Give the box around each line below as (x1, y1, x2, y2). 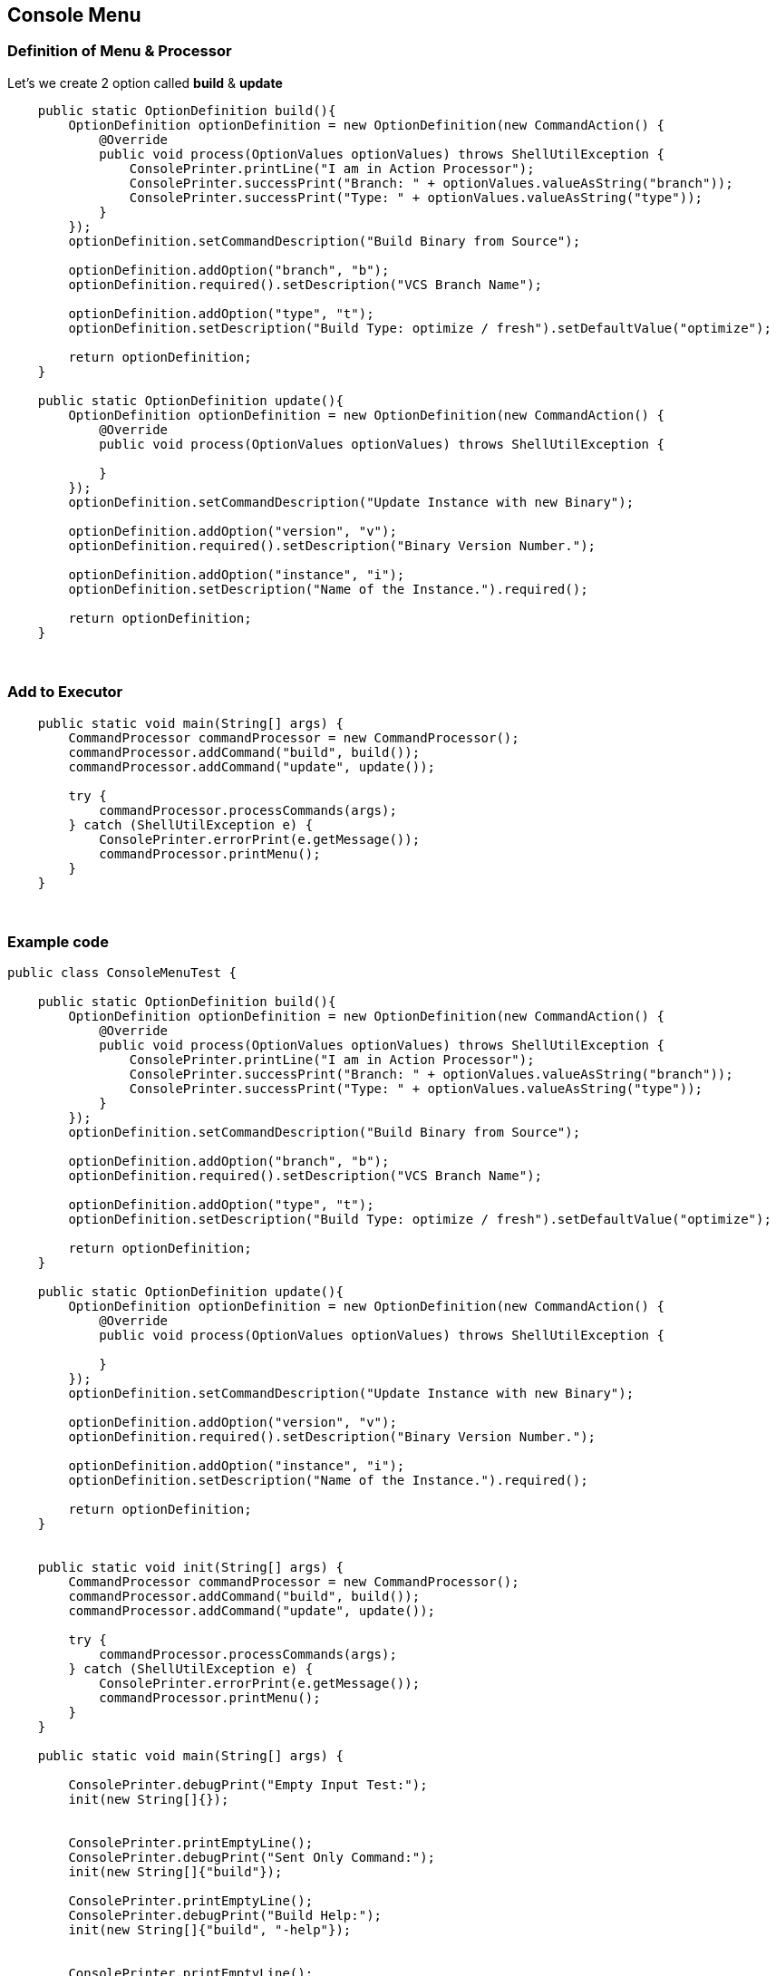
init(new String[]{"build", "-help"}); (68, 1923, 352, 1938)
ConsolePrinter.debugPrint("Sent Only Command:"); (68, 1850, 436, 1865)
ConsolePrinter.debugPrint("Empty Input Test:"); (68, 1777, 428, 1793)
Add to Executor (7, 683, 123, 702)
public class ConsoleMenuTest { (7, 965, 237, 981)
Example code (7, 932, 109, 951)
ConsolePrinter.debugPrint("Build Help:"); (68, 1908, 383, 1923)
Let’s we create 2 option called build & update (7, 74, 283, 91)
